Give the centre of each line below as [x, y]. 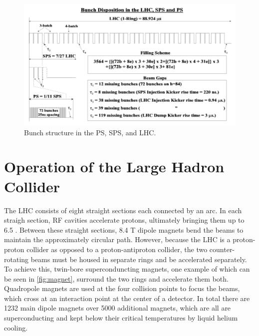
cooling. [16, 327]
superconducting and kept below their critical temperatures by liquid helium [121, 318]
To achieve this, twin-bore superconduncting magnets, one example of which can [127, 269]
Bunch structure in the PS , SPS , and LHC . [90, 132]
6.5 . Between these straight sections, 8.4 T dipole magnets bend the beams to [124, 229]
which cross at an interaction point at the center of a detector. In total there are [127, 298]
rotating [16, 259]
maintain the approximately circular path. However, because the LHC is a [117, 239]
